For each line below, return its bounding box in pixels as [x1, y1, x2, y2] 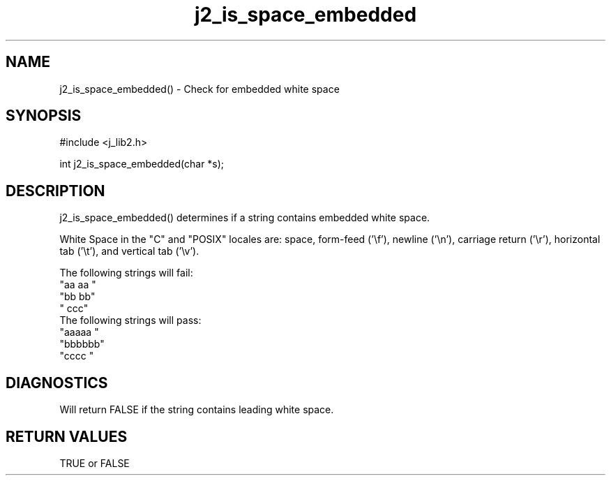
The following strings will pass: [59, 314, 202, 327]
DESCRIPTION [6, 182, 105, 200]
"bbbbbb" [59, 338, 105, 350]
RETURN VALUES [6, 427, 128, 445]
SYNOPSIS [6, 107, 82, 125]
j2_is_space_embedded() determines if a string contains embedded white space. [59, 212, 430, 224]
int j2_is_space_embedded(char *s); [59, 158, 225, 170]
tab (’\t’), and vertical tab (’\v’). [59, 245, 199, 258]
